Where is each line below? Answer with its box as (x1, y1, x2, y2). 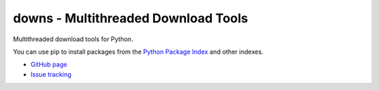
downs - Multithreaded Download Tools (13, 10, 248, 26)
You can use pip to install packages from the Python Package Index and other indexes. (13, 47, 264, 56)
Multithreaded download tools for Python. (13, 35, 133, 43)
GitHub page (30, 60, 67, 69)
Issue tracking (30, 70, 72, 78)
